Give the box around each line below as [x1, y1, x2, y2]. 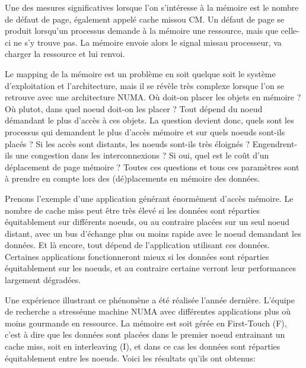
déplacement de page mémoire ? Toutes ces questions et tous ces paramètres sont [5, 160, 299, 173]
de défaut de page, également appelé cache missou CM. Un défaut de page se [5, 12, 285, 25]
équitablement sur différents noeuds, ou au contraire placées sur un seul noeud [5, 215, 290, 228]
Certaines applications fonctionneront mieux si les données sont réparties [5, 250, 269, 262]
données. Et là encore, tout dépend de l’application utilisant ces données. [5, 239, 270, 251]
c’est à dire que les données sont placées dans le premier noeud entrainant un [5, 328, 285, 341]
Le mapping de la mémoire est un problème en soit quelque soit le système [5, 67, 276, 80]
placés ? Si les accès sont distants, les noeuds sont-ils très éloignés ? [5, 137, 250, 150]
